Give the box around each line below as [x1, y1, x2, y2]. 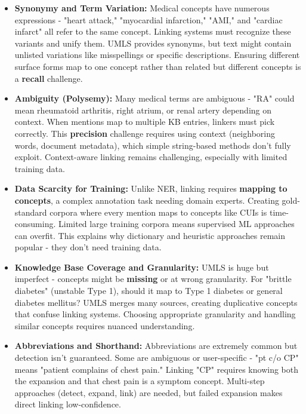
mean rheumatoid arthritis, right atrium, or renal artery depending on [14, 103, 272, 116]
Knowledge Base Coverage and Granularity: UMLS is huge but [14, 260, 269, 273]
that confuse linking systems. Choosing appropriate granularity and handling [14, 308, 296, 320]
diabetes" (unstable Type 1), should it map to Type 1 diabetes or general [14, 284, 283, 297]
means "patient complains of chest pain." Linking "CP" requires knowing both [14, 363, 298, 375]
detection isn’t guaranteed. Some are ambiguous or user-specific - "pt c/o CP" [14, 351, 299, 364]
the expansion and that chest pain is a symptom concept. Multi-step [14, 375, 265, 387]
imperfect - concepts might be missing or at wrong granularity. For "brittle [14, 272, 292, 285]
